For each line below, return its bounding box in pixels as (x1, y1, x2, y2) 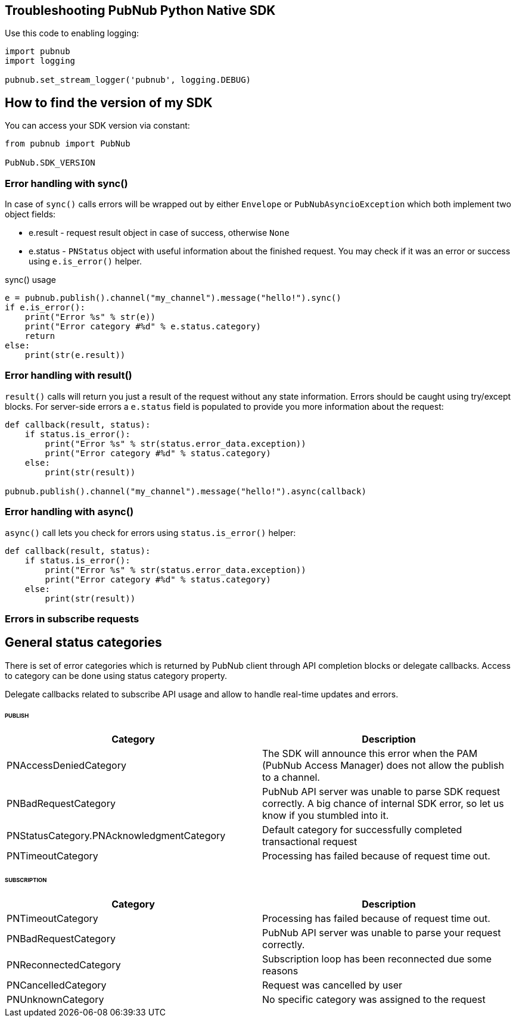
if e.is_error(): (5, 303, 85, 313)
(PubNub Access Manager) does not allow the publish (262, 759, 504, 772)
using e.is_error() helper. (29, 256, 142, 267)
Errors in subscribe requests (5, 612, 139, 625)
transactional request (262, 836, 358, 848)
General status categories (5, 635, 162, 650)
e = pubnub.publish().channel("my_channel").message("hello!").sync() (5, 293, 341, 303)
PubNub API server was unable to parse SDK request (262, 786, 501, 798)
